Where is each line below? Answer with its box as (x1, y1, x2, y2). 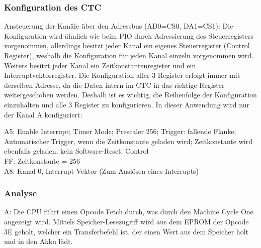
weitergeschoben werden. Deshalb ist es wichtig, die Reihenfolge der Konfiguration (4, 89, 257, 100)
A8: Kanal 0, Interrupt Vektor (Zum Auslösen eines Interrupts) (4, 165, 199, 176)
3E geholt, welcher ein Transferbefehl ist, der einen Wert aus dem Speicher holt (4, 226, 248, 236)
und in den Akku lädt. (4, 236, 73, 246)
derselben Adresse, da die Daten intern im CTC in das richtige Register (4, 79, 225, 90)
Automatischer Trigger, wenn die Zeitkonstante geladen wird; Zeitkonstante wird (4, 136, 252, 146)
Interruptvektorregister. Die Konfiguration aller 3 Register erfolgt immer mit (4, 70, 240, 80)
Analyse (4, 187, 37, 199)
